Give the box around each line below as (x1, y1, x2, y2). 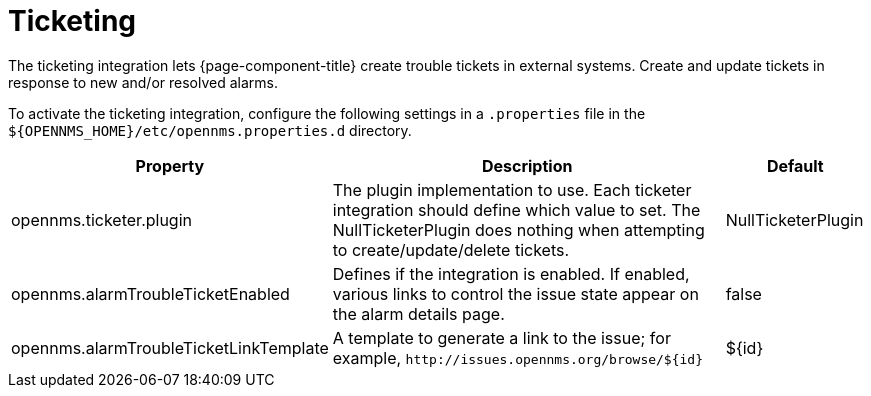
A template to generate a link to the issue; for (332, 327, 671, 348)
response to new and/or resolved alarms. (8, 73, 279, 91)
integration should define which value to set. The (332, 199, 701, 220)
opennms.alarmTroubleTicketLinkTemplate (11, 337, 329, 358)
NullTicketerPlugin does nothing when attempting (332, 219, 705, 240)
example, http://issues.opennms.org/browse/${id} (332, 347, 704, 368)
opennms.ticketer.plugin (11, 209, 193, 230)
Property (135, 155, 205, 176)
